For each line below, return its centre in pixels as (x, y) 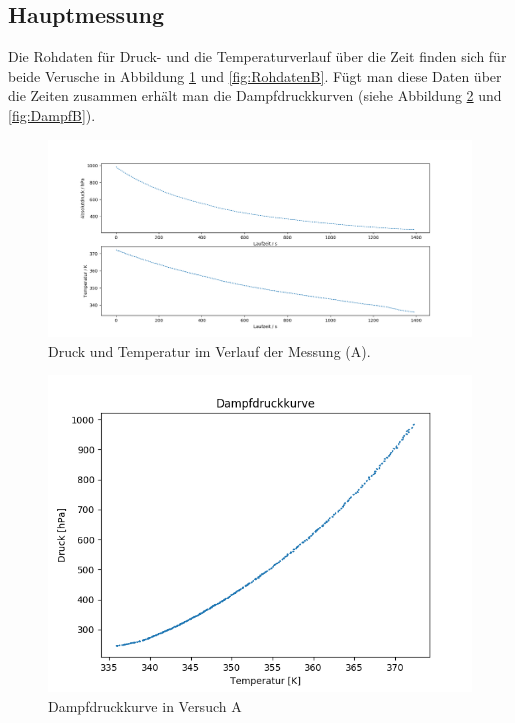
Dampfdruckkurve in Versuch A (145, 705)
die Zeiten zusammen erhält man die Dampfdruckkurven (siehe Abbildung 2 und (255, 95)
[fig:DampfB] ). (52, 114)
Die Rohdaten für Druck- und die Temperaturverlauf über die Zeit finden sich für (257, 56)
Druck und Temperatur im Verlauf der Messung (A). (209, 350)
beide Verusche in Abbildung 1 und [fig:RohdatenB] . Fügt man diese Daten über (255, 75)
